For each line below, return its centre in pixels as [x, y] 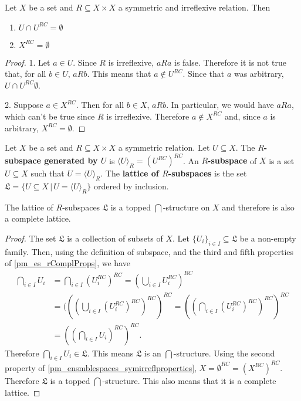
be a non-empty [268, 238]
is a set [282, 160]
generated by [71, 160]
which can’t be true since [50, 116]
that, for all [26, 74]
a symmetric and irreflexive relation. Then [194, 7]
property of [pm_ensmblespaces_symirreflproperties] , [101, 367]
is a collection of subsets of [115, 238]
